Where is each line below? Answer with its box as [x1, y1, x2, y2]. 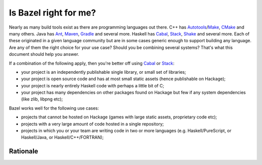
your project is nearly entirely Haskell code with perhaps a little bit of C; [21, 82, 164, 88]
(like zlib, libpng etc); [21, 96, 63, 102]
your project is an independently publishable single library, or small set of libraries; [21, 69, 186, 75]
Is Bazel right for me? [9, 7, 97, 18]
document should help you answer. [9, 51, 80, 57]
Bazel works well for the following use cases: [9, 105, 99, 111]
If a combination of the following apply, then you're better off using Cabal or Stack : [9, 60, 175, 66]
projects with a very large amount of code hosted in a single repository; [21, 121, 164, 127]
